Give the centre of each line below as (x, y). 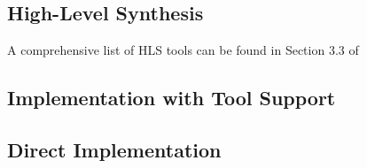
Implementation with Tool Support (172, 98)
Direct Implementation (114, 149)
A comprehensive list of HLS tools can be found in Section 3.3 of (183, 50)
